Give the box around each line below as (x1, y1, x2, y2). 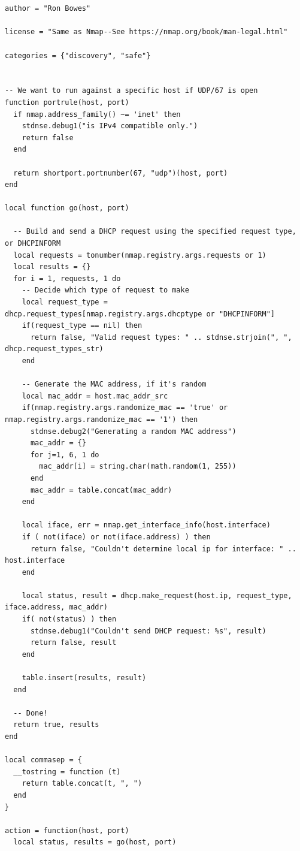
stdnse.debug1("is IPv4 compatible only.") (22, 122, 198, 131)
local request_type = (22, 298, 108, 307)
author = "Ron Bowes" (5, 4, 91, 13)
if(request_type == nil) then (22, 321, 143, 330)
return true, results (13, 720, 99, 729)
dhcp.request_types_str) (5, 345, 104, 354)
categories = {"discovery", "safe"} (5, 51, 151, 60)
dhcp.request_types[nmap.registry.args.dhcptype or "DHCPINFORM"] (5, 309, 275, 318)
